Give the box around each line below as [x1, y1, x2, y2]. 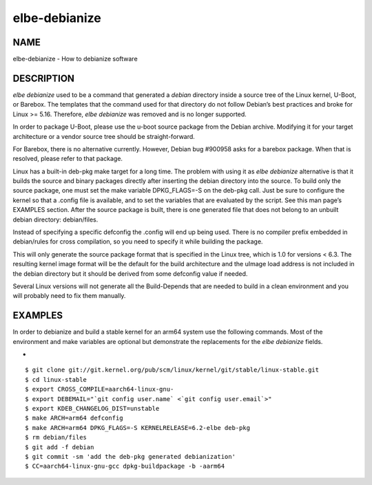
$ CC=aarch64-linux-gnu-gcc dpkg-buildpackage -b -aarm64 [25, 462, 225, 471]
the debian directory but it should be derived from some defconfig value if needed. [12, 269, 248, 278]
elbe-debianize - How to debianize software [12, 55, 138, 63]
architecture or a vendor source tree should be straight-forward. [12, 132, 196, 140]
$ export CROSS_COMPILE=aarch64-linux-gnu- [25, 385, 174, 394]
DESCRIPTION [12, 72, 75, 84]
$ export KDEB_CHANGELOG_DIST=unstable [25, 405, 160, 413]
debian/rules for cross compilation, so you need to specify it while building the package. [12, 237, 263, 246]
